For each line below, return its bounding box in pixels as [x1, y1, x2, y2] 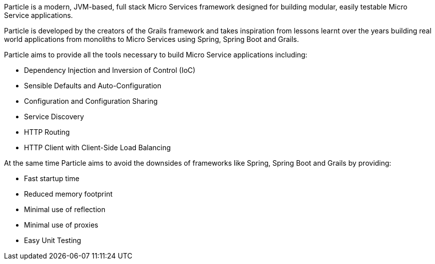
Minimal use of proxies [24, 221, 98, 229]
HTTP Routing [24, 128, 70, 136]
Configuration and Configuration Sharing [24, 97, 158, 105]
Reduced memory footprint [24, 190, 113, 198]
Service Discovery [24, 112, 84, 121]
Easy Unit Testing [24, 236, 81, 245]
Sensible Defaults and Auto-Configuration [24, 81, 161, 90]
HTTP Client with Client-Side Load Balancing [24, 143, 171, 152]
